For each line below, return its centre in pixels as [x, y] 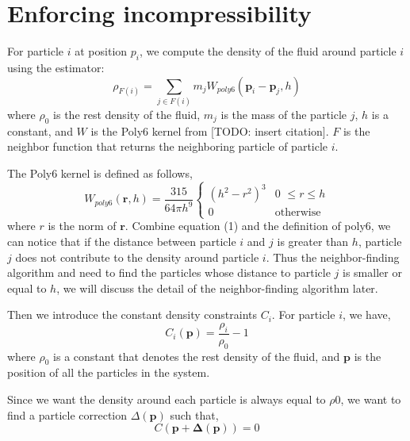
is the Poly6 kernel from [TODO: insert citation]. [210, 130]
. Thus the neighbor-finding [333, 257]
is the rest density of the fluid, [127, 114]
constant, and [40, 130]
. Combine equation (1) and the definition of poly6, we [258, 226]
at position [101, 51]
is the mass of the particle [284, 114]
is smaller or [372, 272]
